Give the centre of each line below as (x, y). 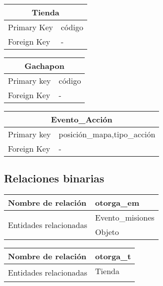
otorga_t (113, 256)
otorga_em (117, 203)
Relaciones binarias (54, 178)
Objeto (107, 232)
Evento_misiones (125, 218)
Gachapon (44, 66)
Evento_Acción (81, 119)
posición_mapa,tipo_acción (107, 134)
